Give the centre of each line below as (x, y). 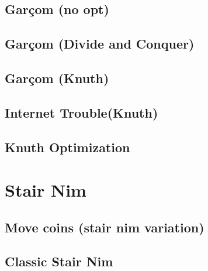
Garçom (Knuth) (57, 78)
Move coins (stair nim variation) (105, 227)
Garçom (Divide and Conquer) (100, 44)
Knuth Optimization (67, 147)
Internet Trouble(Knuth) (82, 112)
